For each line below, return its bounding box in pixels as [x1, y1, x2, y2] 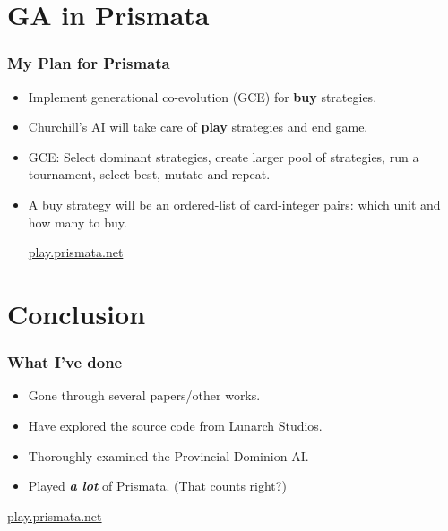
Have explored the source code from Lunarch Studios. [28, 415, 323, 434]
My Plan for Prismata [7, 52, 170, 74]
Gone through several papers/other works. [28, 386, 261, 405]
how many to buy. [28, 212, 127, 231]
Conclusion [7, 295, 146, 331]
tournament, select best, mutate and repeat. [28, 165, 271, 184]
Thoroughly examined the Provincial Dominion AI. [28, 446, 309, 465]
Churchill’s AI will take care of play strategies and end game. [28, 117, 368, 136]
